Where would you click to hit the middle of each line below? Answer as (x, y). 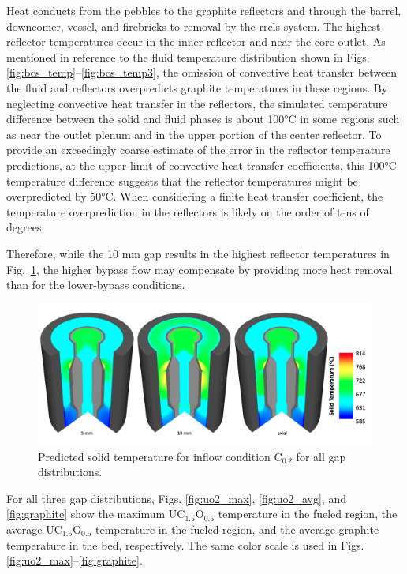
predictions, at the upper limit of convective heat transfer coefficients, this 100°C (202, 165)
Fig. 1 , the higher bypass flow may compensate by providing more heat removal (200, 269)
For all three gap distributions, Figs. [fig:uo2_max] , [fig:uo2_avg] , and (176, 498)
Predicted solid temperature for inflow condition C (160, 456)
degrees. (26, 227)
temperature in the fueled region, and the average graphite (237, 529)
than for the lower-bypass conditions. (96, 285)
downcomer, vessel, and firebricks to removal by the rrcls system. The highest (194, 26)
